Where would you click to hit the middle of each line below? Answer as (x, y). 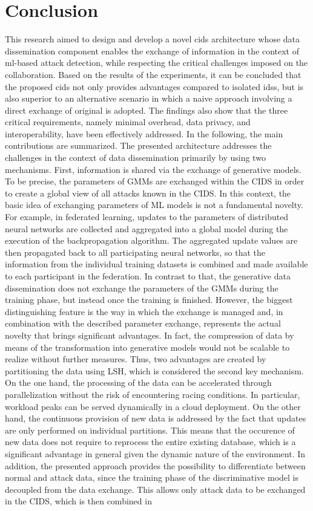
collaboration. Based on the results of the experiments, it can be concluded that (153, 74)
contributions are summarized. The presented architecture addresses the (138, 145)
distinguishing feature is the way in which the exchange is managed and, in (144, 311)
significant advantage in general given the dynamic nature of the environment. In (155, 453)
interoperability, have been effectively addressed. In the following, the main (144, 133)
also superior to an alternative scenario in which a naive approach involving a (149, 98)
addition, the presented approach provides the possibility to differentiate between (155, 465)
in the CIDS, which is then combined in (78, 501)
